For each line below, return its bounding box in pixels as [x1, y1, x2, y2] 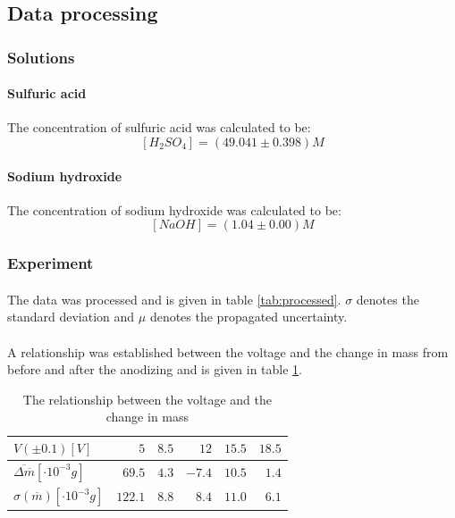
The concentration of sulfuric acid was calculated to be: [7, 118, 311, 137]
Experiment [7, 252, 94, 274]
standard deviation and [7, 307, 135, 326]
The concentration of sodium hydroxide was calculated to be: [7, 200, 341, 219]
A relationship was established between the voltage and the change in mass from [7, 342, 449, 361]
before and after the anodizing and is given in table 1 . [7, 360, 302, 379]
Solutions [7, 46, 75, 68]
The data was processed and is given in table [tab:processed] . [7, 289, 341, 308]
